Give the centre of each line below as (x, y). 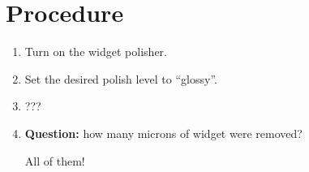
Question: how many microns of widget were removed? (163, 133)
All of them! (55, 160)
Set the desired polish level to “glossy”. (121, 78)
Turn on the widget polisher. (96, 52)
